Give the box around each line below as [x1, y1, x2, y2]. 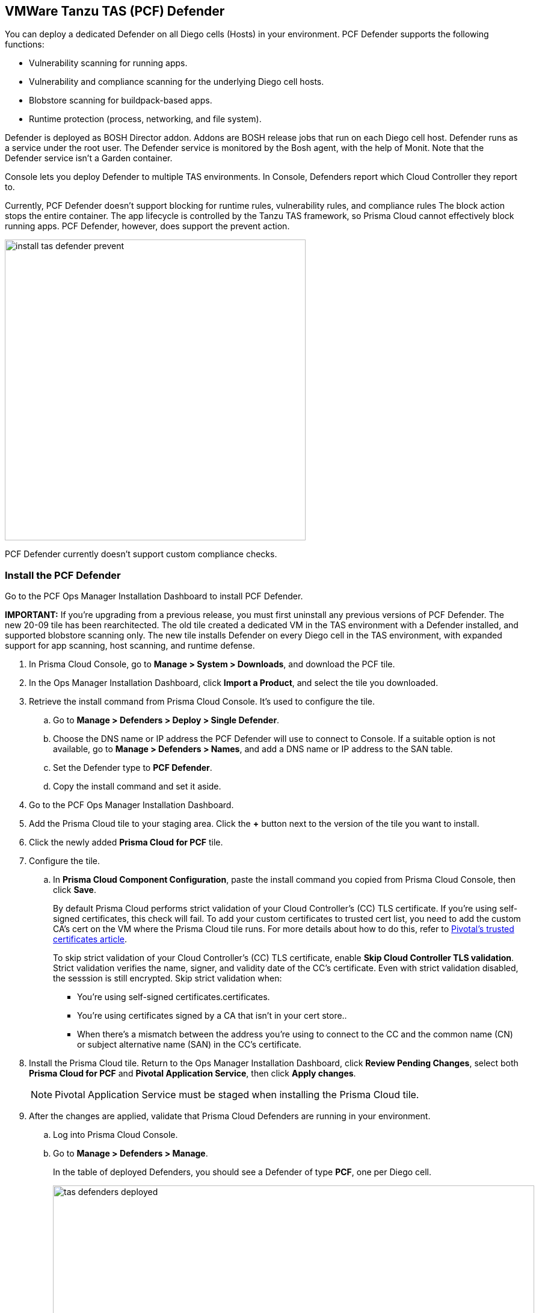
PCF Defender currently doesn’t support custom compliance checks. [5, 549, 277, 560]
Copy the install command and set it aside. [53, 781, 221, 792]
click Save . [53, 885, 96, 895]
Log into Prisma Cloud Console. [53, 1129, 178, 1140]
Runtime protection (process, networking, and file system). [29, 114, 262, 125]
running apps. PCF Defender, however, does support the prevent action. [5, 221, 290, 232]
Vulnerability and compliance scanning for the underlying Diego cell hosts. [29, 76, 324, 87]
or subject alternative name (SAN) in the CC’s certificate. [77, 1039, 301, 1050]
